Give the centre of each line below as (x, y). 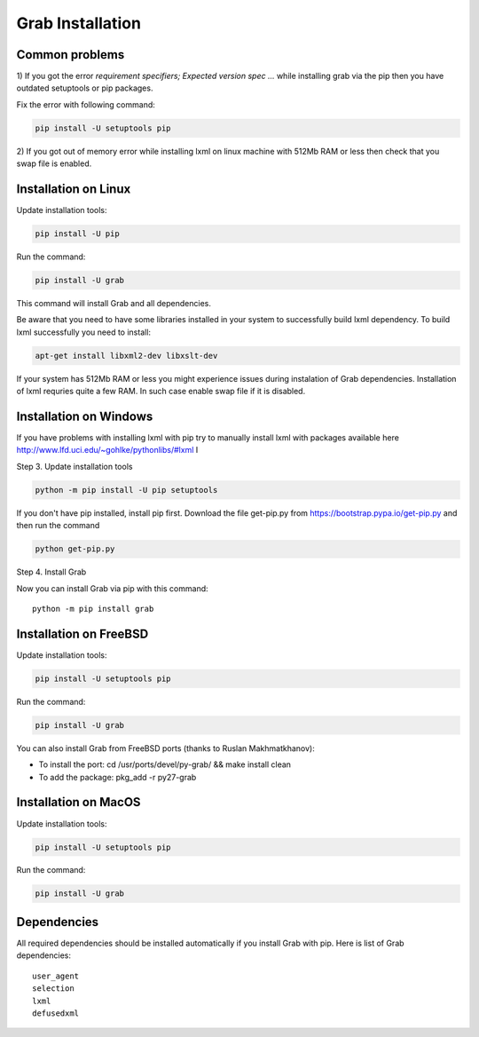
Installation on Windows (85, 416)
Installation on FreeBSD (82, 633)
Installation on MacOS (79, 802)
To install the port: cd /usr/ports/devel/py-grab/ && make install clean (165, 764)
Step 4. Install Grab (51, 572)
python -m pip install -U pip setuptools (126, 490)
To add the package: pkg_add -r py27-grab (118, 777)
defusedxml (56, 1013)
